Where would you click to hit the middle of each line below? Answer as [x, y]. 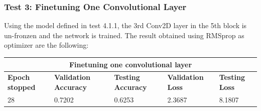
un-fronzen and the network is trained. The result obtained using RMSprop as [124, 35]
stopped [22, 87]
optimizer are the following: [46, 45]
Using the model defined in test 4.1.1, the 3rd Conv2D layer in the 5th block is [125, 25]
